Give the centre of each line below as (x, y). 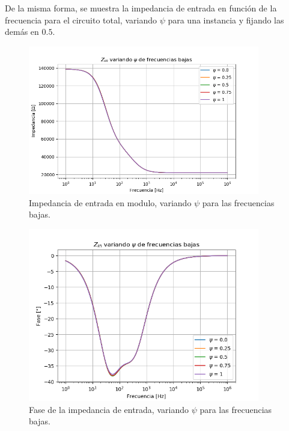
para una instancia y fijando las (226, 20)
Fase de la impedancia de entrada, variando (109, 409)
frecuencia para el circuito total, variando (81, 20)
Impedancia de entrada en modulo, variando (110, 202)
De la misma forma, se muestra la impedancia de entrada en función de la (141, 8)
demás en (22, 32)
